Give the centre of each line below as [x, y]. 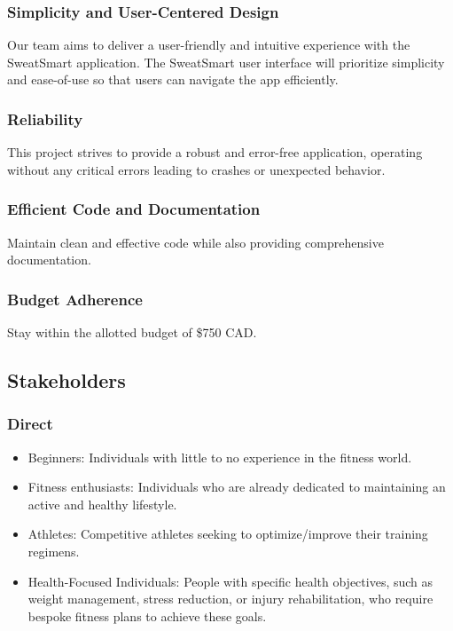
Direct [30, 424]
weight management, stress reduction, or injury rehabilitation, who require [230, 599]
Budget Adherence [75, 299]
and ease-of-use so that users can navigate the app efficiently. [173, 79]
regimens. [54, 551]
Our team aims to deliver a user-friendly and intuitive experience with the [209, 45]
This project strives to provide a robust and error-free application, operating [215, 152]
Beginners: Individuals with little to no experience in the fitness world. [220, 457]
